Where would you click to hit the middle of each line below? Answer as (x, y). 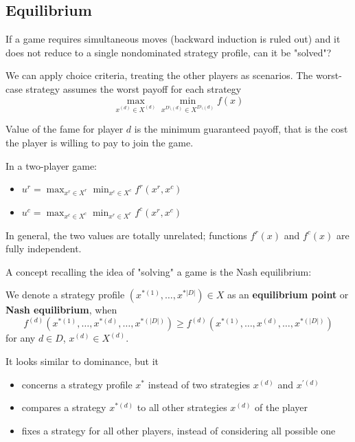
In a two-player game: (51, 165)
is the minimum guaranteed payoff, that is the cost (241, 129)
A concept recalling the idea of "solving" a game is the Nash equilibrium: (159, 271)
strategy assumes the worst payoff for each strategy (134, 88)
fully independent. (44, 248)
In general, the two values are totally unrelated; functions (126, 235)
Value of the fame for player (65, 129)
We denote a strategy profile (65, 295)
